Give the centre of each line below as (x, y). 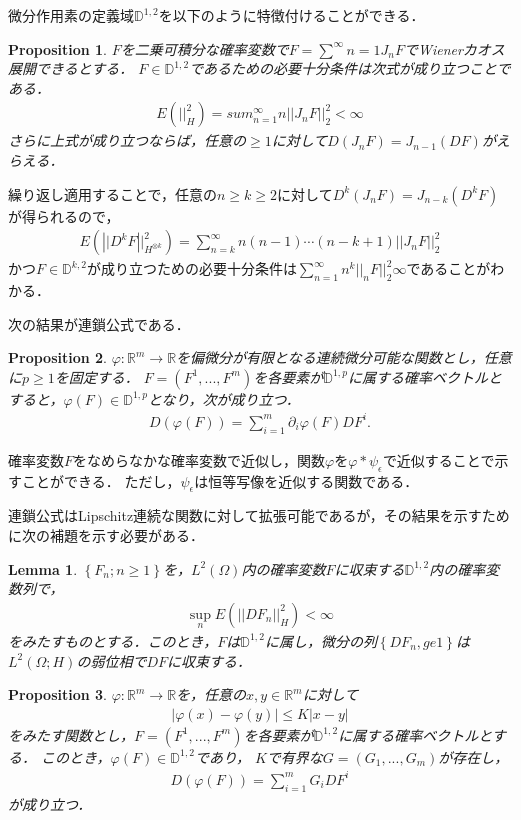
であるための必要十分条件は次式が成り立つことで (350, 68)
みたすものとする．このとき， (119, 640)
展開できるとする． (71, 68)
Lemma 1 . (43, 568)
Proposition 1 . (57, 48)
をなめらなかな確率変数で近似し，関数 (199, 459)
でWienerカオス (454, 48)
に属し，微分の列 (320, 640)
